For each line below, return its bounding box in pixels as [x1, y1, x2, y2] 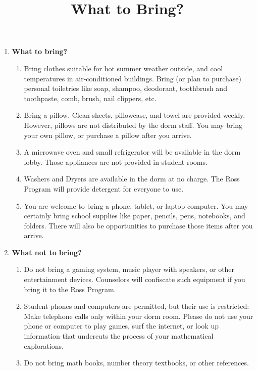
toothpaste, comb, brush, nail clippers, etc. [24, 92, 157, 103]
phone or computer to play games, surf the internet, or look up [24, 320, 219, 331]
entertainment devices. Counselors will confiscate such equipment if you [24, 274, 245, 285]
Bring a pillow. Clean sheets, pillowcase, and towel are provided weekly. [24, 110, 245, 120]
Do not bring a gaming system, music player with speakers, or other [24, 264, 235, 274]
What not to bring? [12, 247, 82, 257]
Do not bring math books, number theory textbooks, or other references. [24, 357, 249, 368]
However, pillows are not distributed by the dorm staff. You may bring [24, 119, 243, 130]
